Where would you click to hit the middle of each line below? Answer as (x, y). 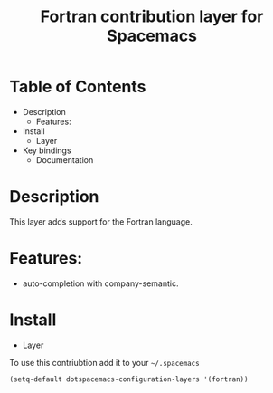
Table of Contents (78, 87)
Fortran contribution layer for (152, 17)
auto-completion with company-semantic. (100, 283)
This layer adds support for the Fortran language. (101, 221)
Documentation (65, 159)
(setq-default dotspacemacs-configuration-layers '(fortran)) (129, 379)
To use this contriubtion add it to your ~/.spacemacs (105, 362)
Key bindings (47, 150)
